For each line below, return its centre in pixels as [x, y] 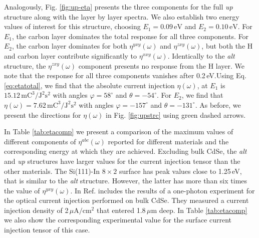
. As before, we [218, 104]
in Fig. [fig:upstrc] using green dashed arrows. [176, 114]
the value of [22, 190]
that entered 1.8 [121, 210]
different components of [40, 141]
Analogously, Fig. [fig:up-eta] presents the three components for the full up [118, 7]
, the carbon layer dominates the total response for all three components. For [131, 36]
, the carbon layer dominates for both [70, 46]
